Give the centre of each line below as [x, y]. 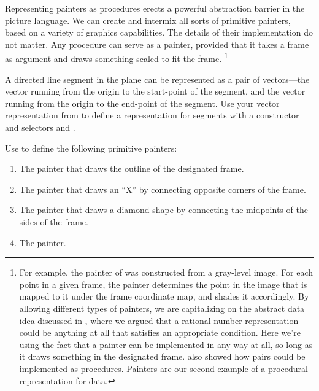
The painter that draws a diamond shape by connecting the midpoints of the [163, 210]
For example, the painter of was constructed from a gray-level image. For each [166, 272]
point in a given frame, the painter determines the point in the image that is [163, 284]
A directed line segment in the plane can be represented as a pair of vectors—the [157, 79]
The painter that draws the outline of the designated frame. [132, 168]
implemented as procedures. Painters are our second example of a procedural [163, 368]
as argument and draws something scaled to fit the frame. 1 [117, 58]
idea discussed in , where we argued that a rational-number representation [159, 320]
